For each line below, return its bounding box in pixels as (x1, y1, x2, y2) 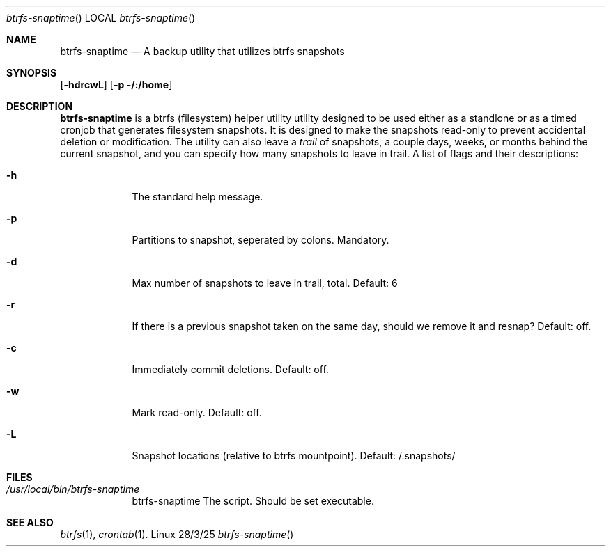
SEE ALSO (6, 516, 54, 528)
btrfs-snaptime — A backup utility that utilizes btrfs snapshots (60, 45, 345, 57)
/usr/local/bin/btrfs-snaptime (6, 483, 140, 495)
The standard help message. (132, 191, 263, 203)
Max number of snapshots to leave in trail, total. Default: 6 (132, 277, 398, 289)
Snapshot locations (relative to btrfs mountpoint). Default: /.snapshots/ (132, 450, 456, 462)
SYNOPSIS (6, 67, 57, 79)
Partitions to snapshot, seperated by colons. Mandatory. (132, 234, 389, 246)
